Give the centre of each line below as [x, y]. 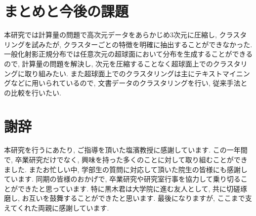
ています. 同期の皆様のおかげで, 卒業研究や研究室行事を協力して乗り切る [122, 179]
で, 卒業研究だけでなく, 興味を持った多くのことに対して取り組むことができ [126, 159]
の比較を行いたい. [33, 92]
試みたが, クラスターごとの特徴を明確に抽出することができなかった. [142, 44]
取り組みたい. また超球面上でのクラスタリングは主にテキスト [123, 73]
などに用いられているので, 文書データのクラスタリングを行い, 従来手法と [129, 83]
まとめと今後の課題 [66, 11]
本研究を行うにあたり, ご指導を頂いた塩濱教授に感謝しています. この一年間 [126, 150]
